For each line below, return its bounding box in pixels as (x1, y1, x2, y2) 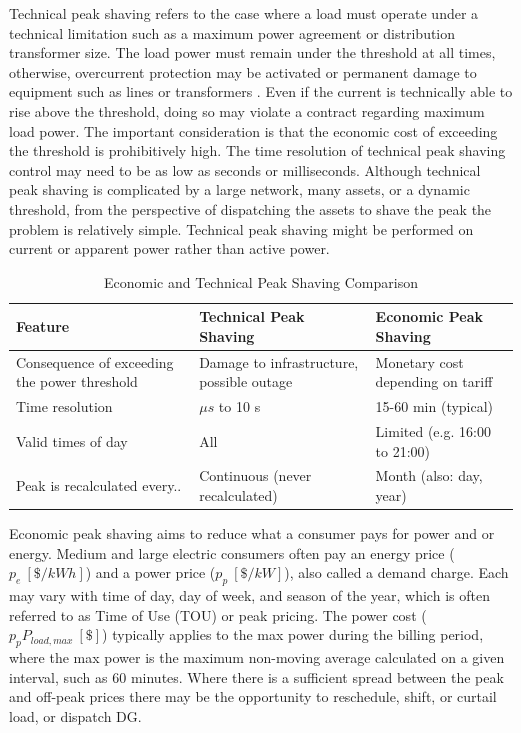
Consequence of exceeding (16, 351, 174, 372)
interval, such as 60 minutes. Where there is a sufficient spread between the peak (9, 666, 504, 687)
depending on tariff (375, 371, 493, 392)
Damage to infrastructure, (199, 351, 359, 372)
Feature (16, 316, 70, 337)
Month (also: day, (375, 465, 483, 486)
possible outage (199, 371, 293, 392)
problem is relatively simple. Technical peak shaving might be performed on (9, 218, 474, 239)
